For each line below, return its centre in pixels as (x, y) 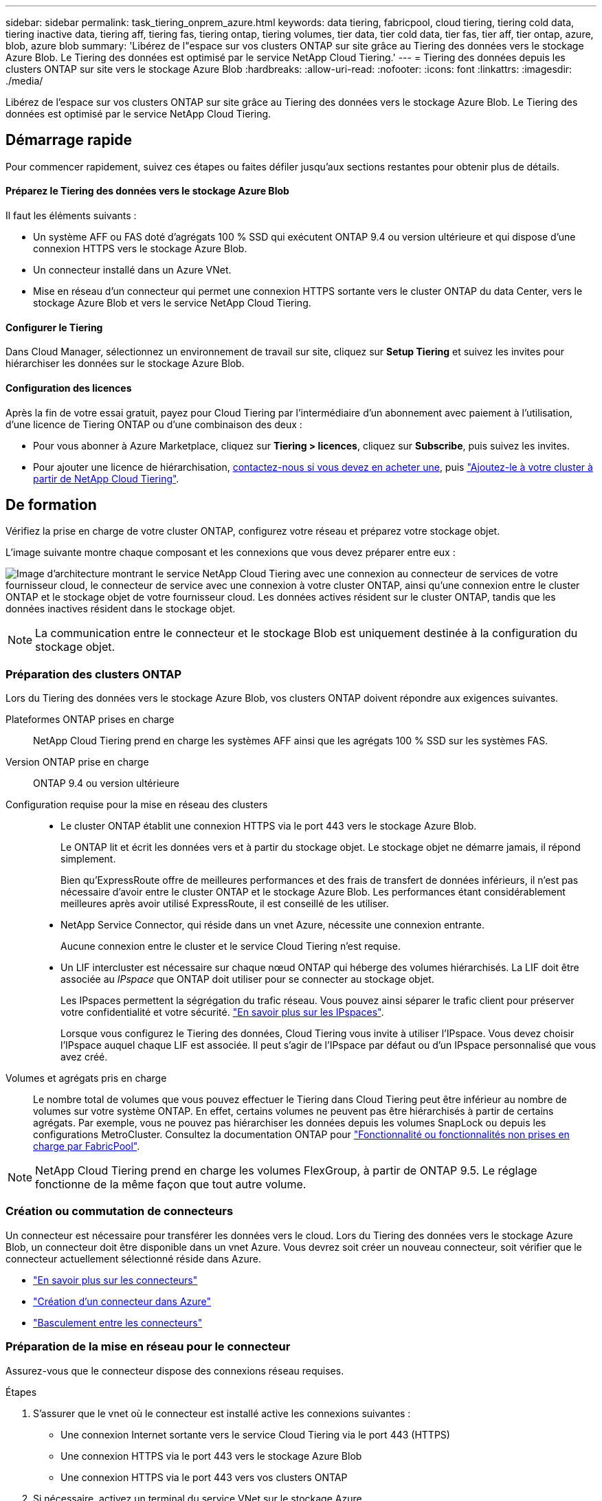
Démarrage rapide (69, 140)
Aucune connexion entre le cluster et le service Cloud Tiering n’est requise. (231, 946)
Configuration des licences (69, 388)
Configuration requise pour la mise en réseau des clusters (137, 805)
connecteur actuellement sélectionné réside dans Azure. (133, 1258)
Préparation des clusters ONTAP (94, 674)
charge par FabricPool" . (87, 1146)
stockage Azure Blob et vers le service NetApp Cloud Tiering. (172, 303)
